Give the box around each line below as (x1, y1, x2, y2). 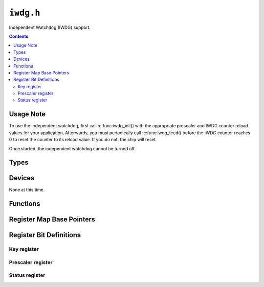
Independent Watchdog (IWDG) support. (9, 24, 91, 30)
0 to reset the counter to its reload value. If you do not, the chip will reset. (9, 137, 157, 143)
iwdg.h (9, 7, 41, 18)
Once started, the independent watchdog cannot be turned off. (9, 145, 136, 151)
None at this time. (9, 187, 45, 193)
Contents (9, 33, 29, 39)
